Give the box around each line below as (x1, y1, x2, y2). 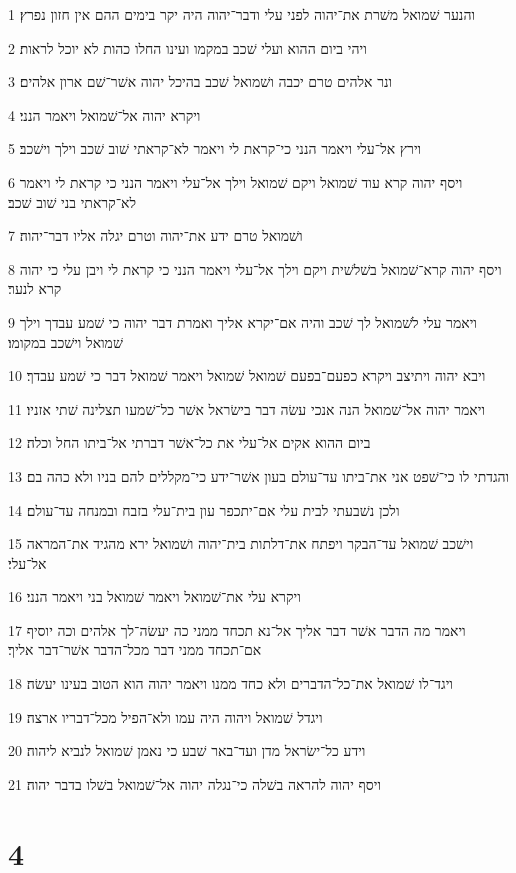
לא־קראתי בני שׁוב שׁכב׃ (8, 191, 136, 212)
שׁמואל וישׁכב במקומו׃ (8, 331, 123, 352)
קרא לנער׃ (8, 278, 62, 299)
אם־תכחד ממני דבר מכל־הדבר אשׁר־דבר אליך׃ (8, 639, 262, 660)
